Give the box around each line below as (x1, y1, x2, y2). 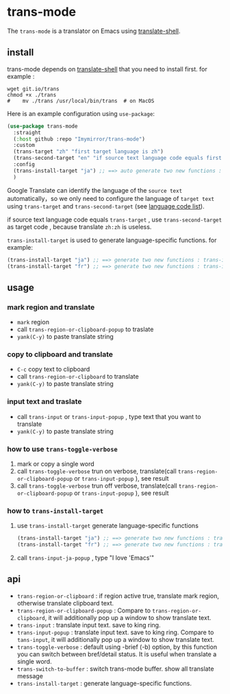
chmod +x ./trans (7, 91, 57, 98)
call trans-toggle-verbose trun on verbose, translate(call (16, 467, 177, 475)
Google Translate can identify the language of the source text (7, 186, 183, 194)
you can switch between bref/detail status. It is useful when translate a (16, 649, 217, 658)
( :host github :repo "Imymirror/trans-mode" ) (13, 135, 146, 143)
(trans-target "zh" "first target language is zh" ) (13, 148, 164, 155)
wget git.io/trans (7, 85, 60, 93)
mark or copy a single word (16, 459, 94, 468)
